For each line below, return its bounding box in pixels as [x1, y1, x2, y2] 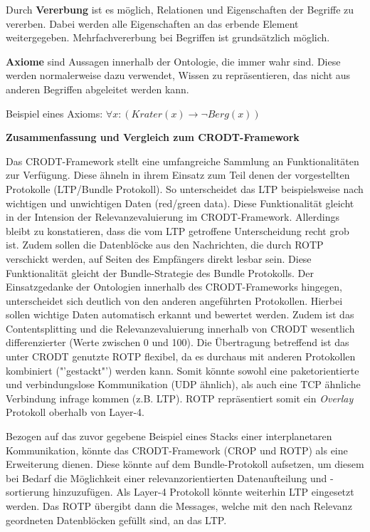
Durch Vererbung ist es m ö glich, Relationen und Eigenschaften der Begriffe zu [6, 2, 354, 16]
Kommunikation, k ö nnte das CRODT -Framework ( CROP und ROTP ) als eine [6, 442, 348, 457]
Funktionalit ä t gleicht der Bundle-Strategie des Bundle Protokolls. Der [6, 265, 314, 280]
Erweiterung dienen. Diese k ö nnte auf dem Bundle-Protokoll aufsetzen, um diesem [6, 457, 364, 471]
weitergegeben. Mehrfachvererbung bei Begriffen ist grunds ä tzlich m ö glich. [6, 30, 330, 45]
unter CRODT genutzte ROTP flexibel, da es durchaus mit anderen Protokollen [6, 349, 356, 364]
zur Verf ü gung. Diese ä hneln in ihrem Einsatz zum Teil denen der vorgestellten [6, 167, 350, 182]
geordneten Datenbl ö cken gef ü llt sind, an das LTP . [6, 512, 227, 527]
